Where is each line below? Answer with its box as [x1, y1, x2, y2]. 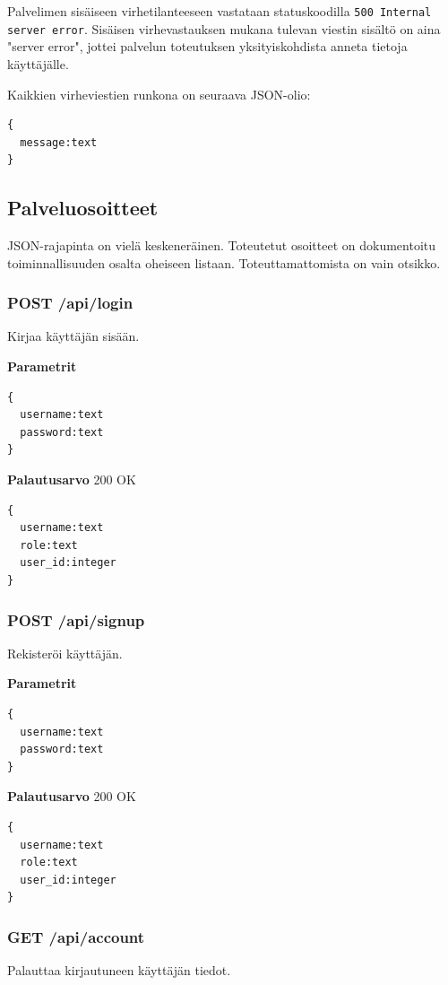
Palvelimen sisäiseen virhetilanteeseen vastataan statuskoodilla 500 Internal [7, 2, 432, 20]
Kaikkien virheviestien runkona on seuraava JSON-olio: [7, 84, 311, 103]
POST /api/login [7, 292, 134, 314]
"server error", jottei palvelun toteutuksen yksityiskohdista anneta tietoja [7, 37, 408, 56]
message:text [20, 135, 98, 149]
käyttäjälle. [7, 54, 69, 73]
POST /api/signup [7, 608, 145, 631]
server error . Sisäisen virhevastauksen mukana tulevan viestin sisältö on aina [7, 19, 441, 38]
